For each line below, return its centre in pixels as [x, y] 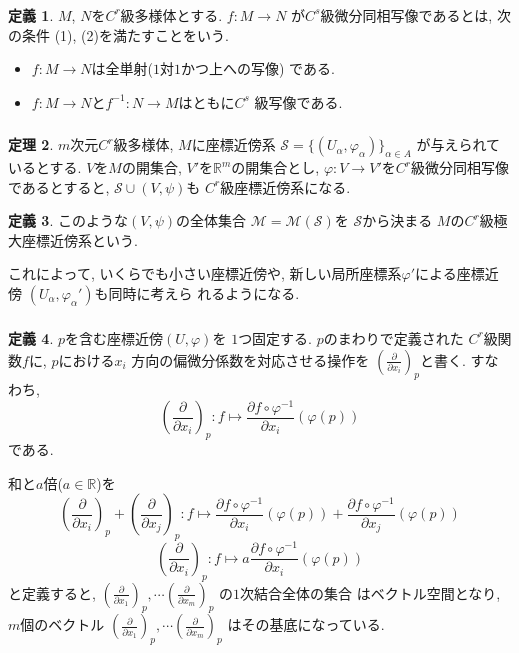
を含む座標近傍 [114, 337]
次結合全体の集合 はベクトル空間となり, [370, 592]
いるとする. [45, 167]
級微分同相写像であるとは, [406, 14]
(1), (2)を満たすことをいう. [141, 34]
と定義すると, [52, 592]
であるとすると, [59, 186]
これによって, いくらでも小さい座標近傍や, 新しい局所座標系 [205, 273]
